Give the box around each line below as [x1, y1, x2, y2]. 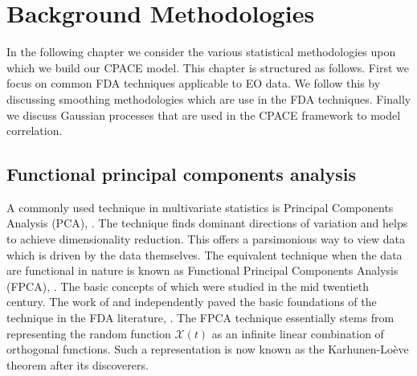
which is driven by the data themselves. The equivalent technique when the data [6, 246, 403, 263]
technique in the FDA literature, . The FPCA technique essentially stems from [6, 309, 395, 326]
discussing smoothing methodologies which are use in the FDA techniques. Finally [6, 90, 411, 107]
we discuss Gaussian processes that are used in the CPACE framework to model [6, 106, 401, 123]
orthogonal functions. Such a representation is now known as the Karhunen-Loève [6, 341, 409, 358]
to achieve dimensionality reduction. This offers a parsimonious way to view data [6, 231, 405, 247]
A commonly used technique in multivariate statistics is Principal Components [6, 198, 394, 215]
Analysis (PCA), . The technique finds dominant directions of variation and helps [6, 215, 408, 231]
